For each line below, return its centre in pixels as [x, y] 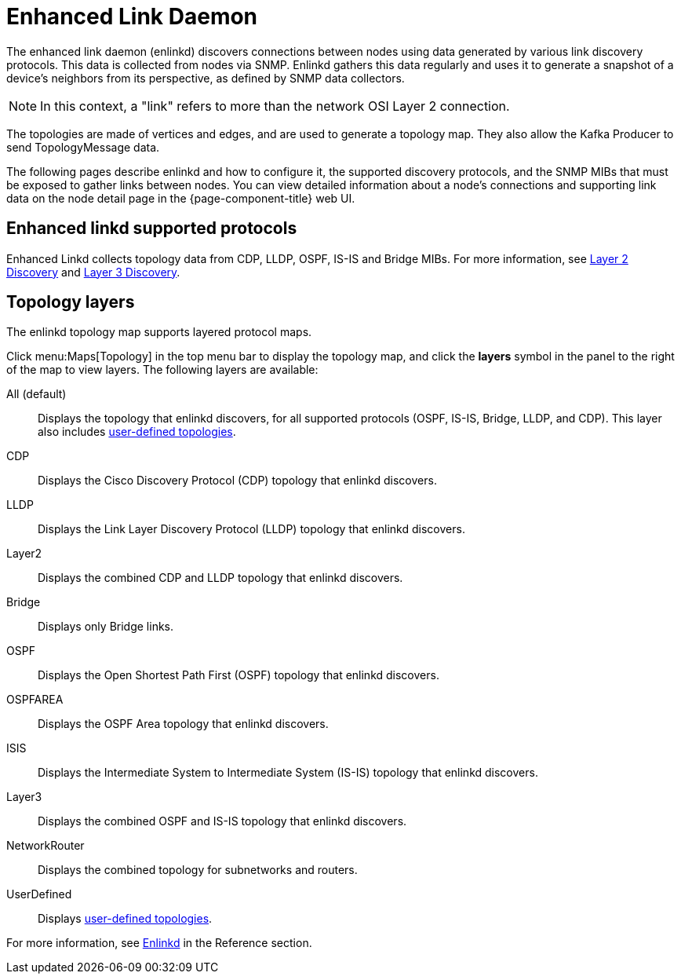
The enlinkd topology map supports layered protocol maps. [159, 332]
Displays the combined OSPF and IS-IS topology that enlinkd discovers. [222, 821]
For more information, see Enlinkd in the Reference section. [159, 943]
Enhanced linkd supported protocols [152, 229]
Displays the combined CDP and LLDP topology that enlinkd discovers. [220, 578]
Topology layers [71, 302]
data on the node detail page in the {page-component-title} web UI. [181, 198]
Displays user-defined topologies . [125, 919]
